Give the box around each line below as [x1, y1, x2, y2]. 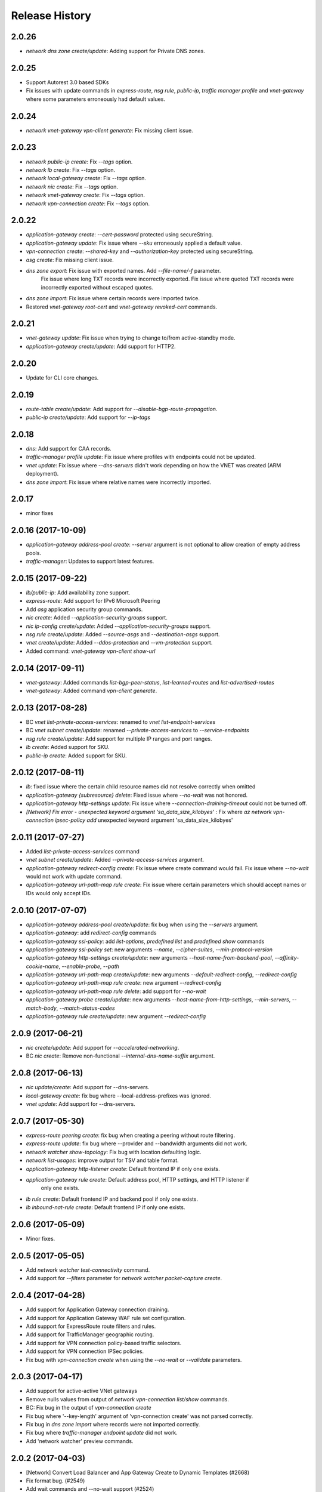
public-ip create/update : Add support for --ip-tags [26, 414, 151, 421]
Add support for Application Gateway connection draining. [26, 1306, 169, 1313]
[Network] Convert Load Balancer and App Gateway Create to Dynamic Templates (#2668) [26, 1469, 250, 1476]
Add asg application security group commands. [26, 606, 143, 613]
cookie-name [26, 963, 59, 970]
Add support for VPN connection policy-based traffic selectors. [26, 1339, 182, 1346]
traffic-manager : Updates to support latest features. [26, 558, 154, 565]
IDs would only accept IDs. [26, 889, 92, 896]
